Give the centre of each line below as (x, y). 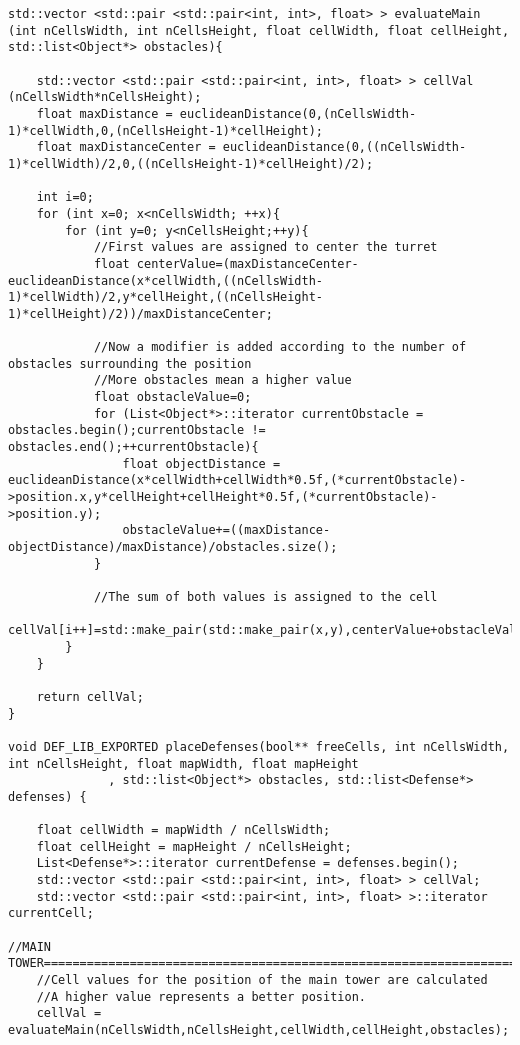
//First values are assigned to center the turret (265, 247)
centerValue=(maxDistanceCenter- (247, 263)
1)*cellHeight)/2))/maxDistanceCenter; (140, 313)
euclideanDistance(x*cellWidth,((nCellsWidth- (165, 280)
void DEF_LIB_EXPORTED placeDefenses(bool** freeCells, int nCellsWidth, (259, 746)
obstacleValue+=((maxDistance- (226, 530)
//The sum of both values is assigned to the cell (265, 596)
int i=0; (65, 197)
